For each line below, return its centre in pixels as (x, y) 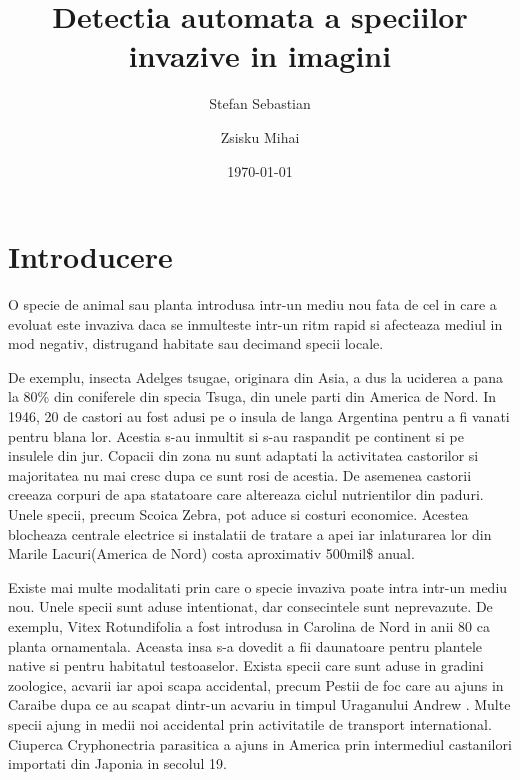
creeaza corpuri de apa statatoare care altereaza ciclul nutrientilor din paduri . (246, 494)
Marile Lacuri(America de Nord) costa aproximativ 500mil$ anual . (211, 553)
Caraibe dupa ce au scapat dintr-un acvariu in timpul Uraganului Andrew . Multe (259, 704)
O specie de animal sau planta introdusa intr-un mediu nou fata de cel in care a (252, 304)
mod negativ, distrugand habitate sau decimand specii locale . (196, 343)
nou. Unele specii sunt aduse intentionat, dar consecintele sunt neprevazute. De (250, 606)
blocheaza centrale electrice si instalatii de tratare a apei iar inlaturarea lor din (250, 533)
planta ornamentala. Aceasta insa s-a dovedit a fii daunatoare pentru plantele (245, 645)
